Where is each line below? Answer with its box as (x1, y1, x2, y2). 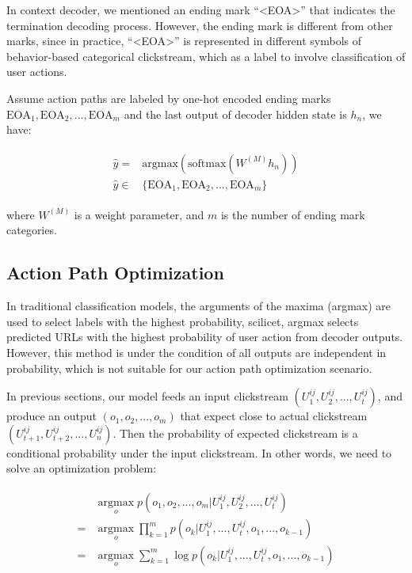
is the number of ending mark (220, 206, 365, 222)
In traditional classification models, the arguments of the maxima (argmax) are (6, 298, 391, 314)
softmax (188, 157, 227, 169)
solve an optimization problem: (6, 460, 157, 476)
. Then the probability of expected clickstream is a (113, 424, 358, 441)
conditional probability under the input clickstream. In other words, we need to (6, 444, 392, 461)
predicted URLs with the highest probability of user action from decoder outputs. (6, 328, 403, 345)
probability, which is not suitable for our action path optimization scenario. (6, 359, 372, 376)
